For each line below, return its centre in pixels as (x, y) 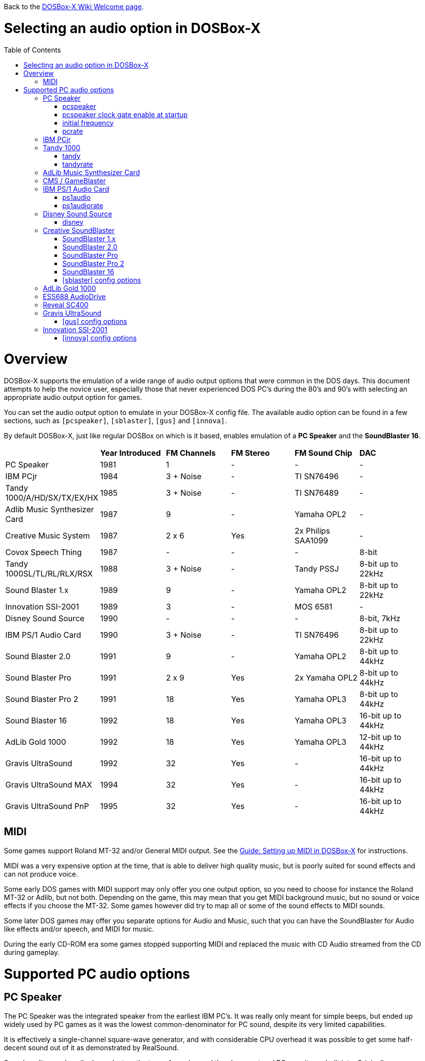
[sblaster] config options (102, 280)
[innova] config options (100, 338)
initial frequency (88, 123)
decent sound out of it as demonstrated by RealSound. (92, 1047)
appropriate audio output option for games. (73, 397)
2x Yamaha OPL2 (326, 678)
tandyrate (78, 164)
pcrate (73, 131)
